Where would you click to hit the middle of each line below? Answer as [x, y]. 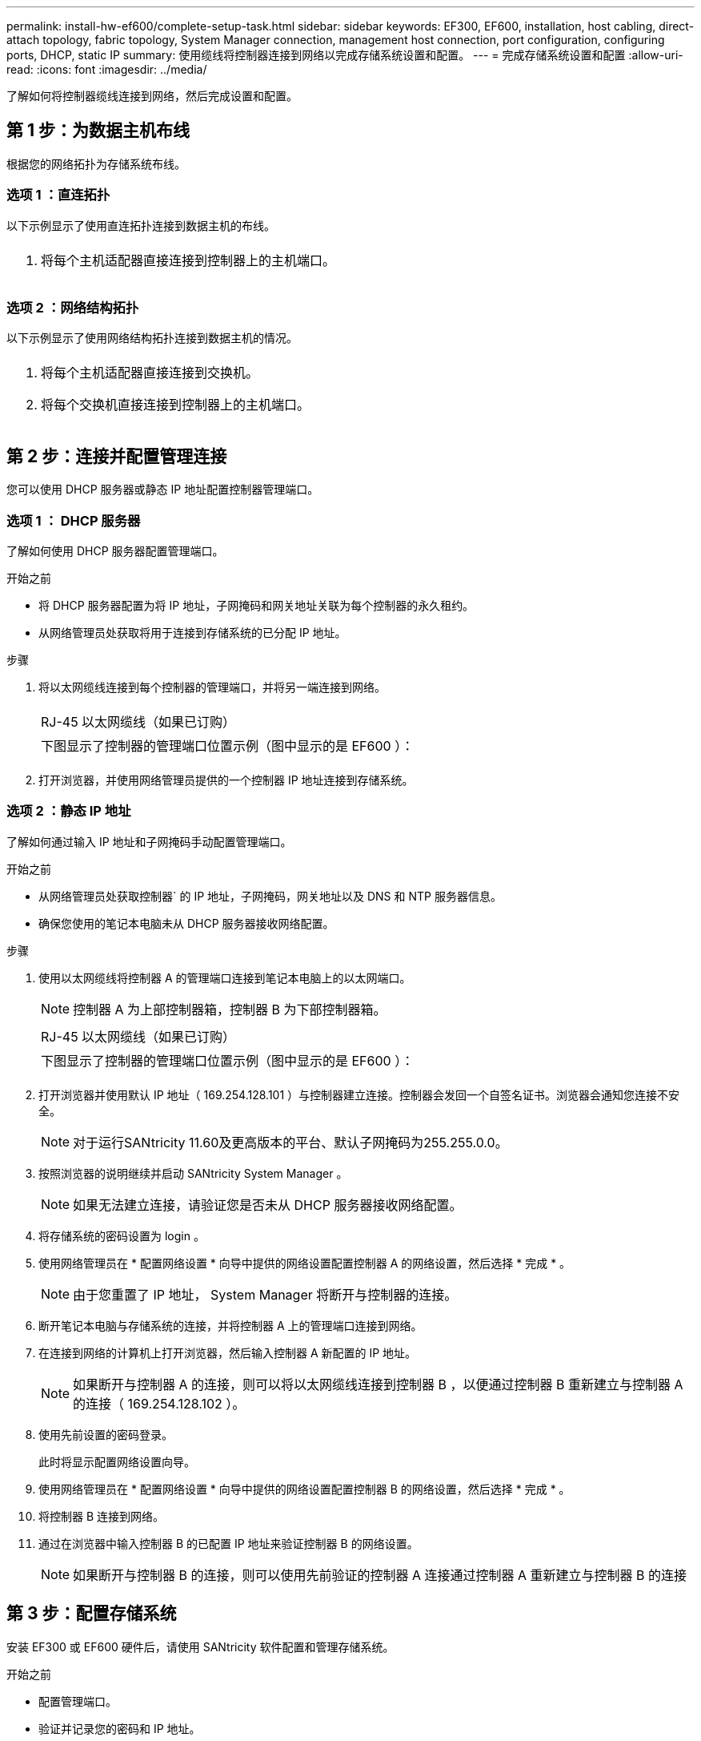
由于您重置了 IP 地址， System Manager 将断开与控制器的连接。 [265, 1294]
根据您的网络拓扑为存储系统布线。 [96, 163]
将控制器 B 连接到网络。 [102, 1516]
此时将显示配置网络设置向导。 [117, 1461]
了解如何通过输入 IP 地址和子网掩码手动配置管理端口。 [149, 841]
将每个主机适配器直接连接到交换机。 [150, 373]
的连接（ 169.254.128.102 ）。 [159, 1403]
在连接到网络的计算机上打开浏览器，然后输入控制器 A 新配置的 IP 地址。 [228, 1352]
